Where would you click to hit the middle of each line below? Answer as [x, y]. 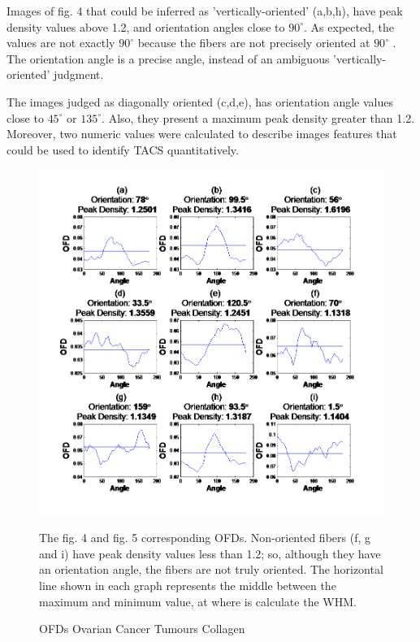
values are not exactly [61, 43]
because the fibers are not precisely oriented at [254, 43]
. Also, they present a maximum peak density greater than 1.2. [258, 117]
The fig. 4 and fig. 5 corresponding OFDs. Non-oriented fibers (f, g [205, 538]
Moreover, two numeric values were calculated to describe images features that [202, 134]
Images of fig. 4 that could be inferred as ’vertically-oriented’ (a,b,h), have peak [205, 11]
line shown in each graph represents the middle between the [188, 586]
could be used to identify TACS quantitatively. [123, 149]
